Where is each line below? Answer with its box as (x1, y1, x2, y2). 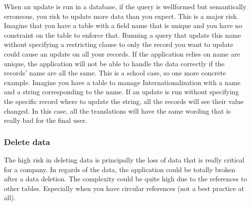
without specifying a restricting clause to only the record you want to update (4, 39, 234, 49)
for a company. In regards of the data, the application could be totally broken (4, 164, 235, 174)
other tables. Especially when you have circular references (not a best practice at (4, 183, 244, 193)
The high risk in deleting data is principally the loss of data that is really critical (4, 154, 245, 164)
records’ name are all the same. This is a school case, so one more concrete (4, 68, 226, 78)
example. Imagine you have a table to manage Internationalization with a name (4, 77, 241, 87)
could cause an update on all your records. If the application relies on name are (4, 48, 240, 59)
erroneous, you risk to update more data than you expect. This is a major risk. (4, 11, 239, 21)
